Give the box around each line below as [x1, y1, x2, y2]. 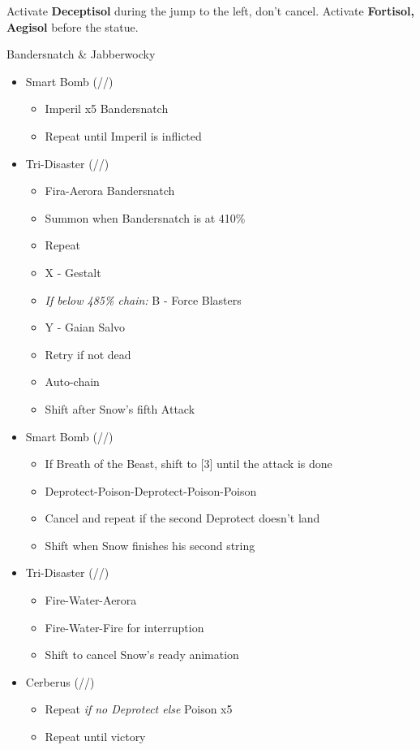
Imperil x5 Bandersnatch [45, 100, 169, 117]
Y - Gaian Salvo [45, 319, 126, 336]
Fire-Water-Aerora [45, 592, 137, 609]
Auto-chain [45, 373, 100, 390]
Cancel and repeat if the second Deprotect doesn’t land [45, 509, 320, 527]
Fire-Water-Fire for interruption [45, 618, 204, 635]
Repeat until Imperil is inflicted [45, 127, 202, 144]
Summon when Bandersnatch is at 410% [45, 209, 246, 226]
